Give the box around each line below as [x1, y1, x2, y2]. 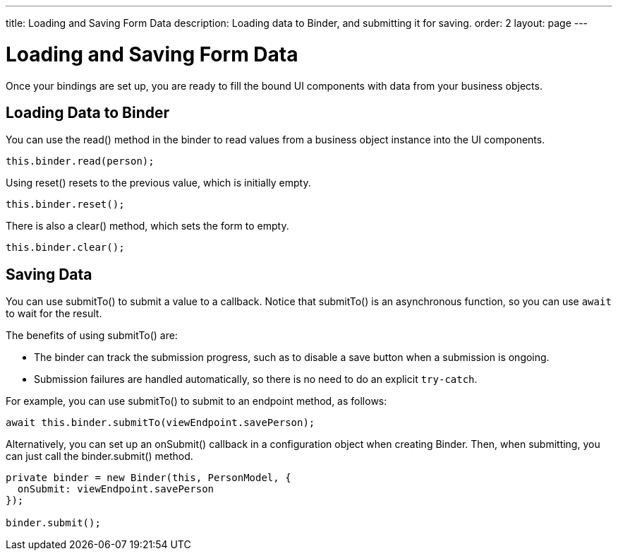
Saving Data [6, 265, 92, 283]
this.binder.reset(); [6, 199, 125, 211]
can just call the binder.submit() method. [6, 450, 193, 463]
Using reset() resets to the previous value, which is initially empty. [6, 177, 311, 189]
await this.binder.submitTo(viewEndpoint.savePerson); [6, 417, 315, 429]
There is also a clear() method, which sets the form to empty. [6, 220, 289, 232]
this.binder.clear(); [6, 242, 125, 254]
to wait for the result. [6, 307, 102, 320]
